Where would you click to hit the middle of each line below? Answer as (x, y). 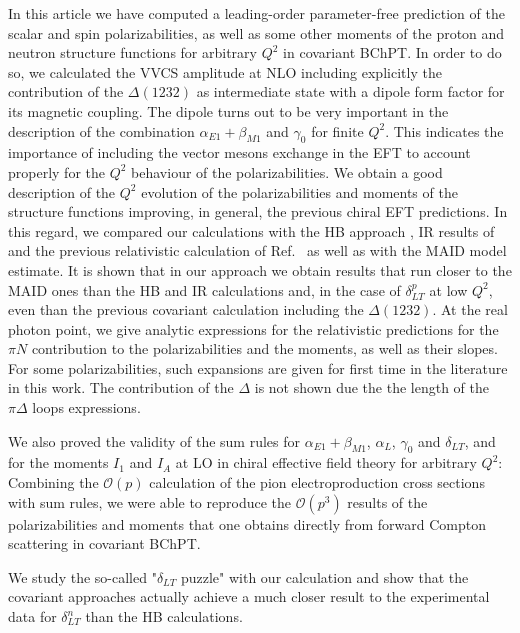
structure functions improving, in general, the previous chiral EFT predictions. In (258, 211)
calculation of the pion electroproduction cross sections (317, 482)
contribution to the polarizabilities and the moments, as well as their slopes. (264, 348)
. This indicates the (444, 130)
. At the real (470, 309)
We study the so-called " (82, 576)
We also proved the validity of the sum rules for (154, 440)
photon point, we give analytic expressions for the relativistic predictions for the (253, 328)
